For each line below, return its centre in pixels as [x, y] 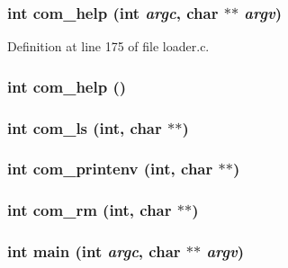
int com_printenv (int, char [110, 169]
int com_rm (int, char [90, 210]
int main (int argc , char [94, 251]
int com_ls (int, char [85, 127]
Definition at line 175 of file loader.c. [108, 46]
